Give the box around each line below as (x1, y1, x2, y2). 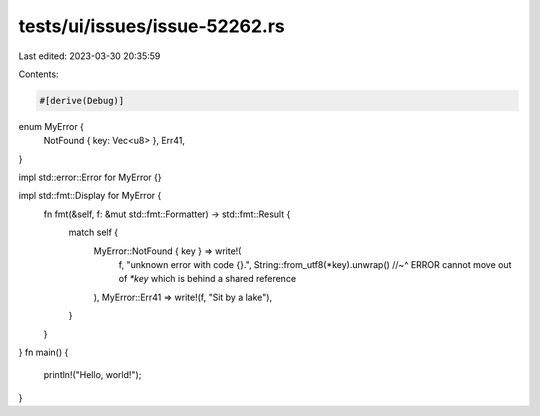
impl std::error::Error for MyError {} (18, 171, 162, 184)
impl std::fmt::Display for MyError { (18, 190, 162, 202)
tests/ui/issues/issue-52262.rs (18, 15, 285, 37)
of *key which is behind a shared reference (118, 273, 297, 285)
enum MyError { (18, 120, 85, 132)
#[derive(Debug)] (39, 95, 125, 106)
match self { (68, 226, 119, 239)
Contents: (18, 68, 59, 80)
